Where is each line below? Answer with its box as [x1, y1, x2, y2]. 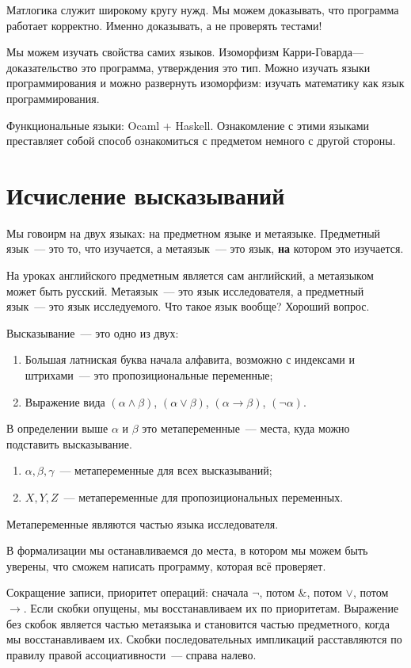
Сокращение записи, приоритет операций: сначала [6, 584, 249, 601]
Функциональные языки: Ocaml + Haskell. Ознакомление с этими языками [6, 116, 370, 133]
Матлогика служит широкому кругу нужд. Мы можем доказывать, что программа [6, 2, 399, 17]
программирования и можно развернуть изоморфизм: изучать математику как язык [6, 74, 405, 91]
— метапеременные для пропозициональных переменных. [63, 489, 344, 505]
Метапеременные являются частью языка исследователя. [6, 515, 279, 532]
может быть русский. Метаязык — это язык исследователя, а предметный [6, 282, 364, 299]
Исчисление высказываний [6, 178, 285, 211]
